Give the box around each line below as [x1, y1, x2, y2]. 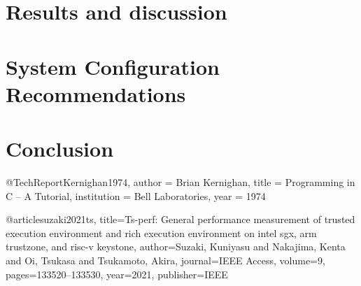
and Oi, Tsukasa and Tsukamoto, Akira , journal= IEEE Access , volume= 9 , [6, 253, 325, 268]
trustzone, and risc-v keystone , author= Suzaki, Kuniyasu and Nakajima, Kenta [6, 239, 346, 254]
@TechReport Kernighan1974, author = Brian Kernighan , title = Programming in [6, 175, 355, 190]
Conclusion [6, 134, 114, 163]
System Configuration [6, 52, 220, 80]
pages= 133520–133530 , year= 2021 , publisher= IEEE [6, 266, 228, 281]
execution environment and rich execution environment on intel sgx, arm [6, 225, 317, 240]
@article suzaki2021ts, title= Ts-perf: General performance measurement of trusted [6, 212, 355, 227]
